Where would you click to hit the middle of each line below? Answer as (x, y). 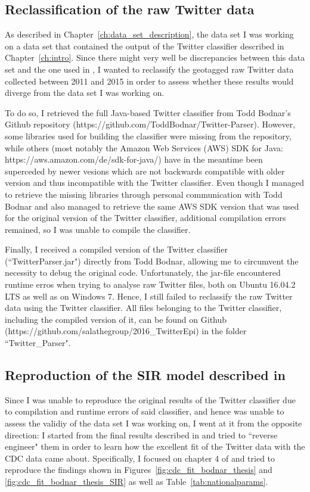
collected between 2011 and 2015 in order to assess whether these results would (149, 81)
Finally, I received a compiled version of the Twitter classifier (116, 249)
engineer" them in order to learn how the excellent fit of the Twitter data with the (155, 446)
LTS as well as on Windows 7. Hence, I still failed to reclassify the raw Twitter (149, 296)
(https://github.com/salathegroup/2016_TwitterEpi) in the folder (126, 331)
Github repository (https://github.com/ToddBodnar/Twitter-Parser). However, (150, 124)
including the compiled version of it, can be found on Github (116, 319)
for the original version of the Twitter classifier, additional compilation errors (145, 218)
